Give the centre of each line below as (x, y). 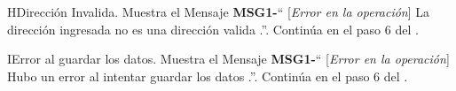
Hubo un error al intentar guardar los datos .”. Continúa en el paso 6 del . (208, 76)
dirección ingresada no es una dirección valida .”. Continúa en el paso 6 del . (213, 29)
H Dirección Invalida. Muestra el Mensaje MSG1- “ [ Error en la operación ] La (219, 11)
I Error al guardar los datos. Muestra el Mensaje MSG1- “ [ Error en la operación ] (228, 59)
